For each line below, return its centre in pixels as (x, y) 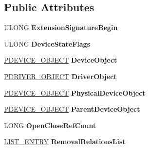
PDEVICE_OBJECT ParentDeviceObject (72, 109)
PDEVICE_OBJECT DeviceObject (61, 60)
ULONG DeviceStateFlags (47, 43)
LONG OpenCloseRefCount (50, 125)
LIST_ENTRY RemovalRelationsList (65, 141)
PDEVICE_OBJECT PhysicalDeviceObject (75, 92)
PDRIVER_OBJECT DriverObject (60, 76)
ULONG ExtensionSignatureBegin (61, 27)
